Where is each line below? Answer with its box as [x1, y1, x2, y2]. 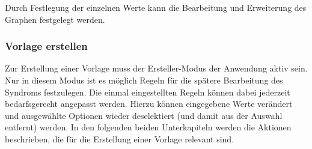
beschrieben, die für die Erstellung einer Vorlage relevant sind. [5, 132, 234, 145]
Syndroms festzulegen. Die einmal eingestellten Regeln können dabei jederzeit [5, 85, 290, 98]
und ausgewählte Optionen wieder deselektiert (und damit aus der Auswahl [5, 109, 283, 121]
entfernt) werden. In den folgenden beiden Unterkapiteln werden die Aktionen [5, 121, 292, 133]
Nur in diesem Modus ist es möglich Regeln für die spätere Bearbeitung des [5, 74, 283, 86]
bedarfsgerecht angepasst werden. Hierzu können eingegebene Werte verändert [5, 97, 293, 110]
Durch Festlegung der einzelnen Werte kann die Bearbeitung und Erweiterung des [5, 1, 307, 13]
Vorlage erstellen [5, 38, 88, 53]
